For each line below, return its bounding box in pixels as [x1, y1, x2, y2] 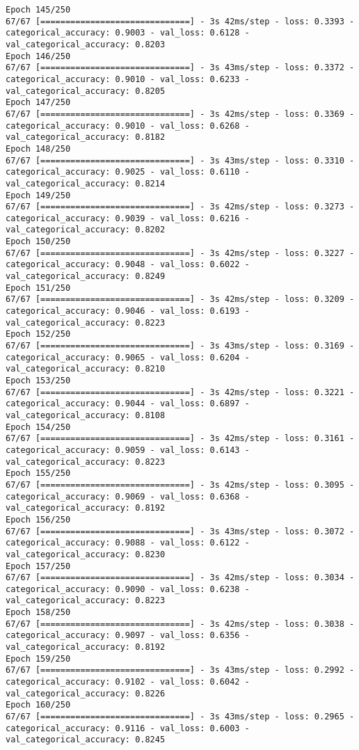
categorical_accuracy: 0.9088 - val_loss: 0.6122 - [6, 538, 250, 548]
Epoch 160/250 [6, 700, 71, 710]
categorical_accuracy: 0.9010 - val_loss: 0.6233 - [6, 74, 250, 84]
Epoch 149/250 [6, 190, 71, 200]
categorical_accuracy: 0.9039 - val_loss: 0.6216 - [6, 213, 250, 223]
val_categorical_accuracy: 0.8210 [6, 364, 166, 374]
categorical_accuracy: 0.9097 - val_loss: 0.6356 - [6, 630, 250, 641]
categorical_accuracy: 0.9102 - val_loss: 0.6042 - [6, 677, 250, 687]
